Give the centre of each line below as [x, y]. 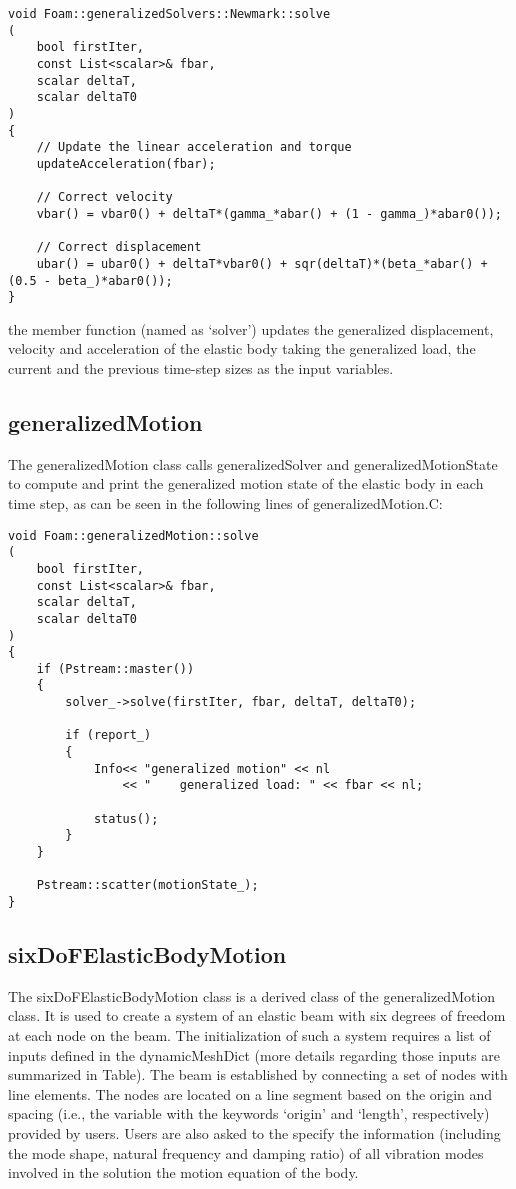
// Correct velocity [104, 197]
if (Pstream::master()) [115, 668]
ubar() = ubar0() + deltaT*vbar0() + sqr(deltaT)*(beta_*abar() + [262, 263]
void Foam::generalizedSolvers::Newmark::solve [169, 14]
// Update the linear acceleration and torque [194, 147]
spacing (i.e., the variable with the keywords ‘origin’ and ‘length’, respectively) [249, 1113]
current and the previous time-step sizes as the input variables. [201, 368]
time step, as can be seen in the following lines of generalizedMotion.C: [225, 502]
